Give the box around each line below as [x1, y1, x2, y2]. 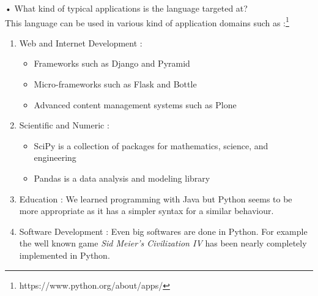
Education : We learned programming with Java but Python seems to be [19, 192, 292, 205]
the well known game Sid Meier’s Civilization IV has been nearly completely [19, 237, 307, 250]
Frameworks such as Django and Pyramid [34, 57, 190, 70]
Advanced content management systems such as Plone [34, 98, 237, 111]
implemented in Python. [19, 248, 110, 261]
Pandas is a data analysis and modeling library [34, 172, 210, 184]
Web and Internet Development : [19, 36, 142, 49]
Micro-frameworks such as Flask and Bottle [34, 78, 197, 91]
